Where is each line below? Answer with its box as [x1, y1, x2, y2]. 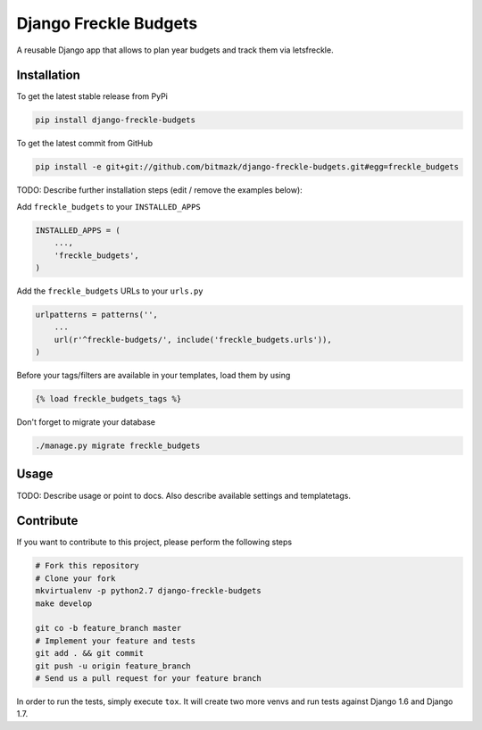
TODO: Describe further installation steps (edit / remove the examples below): [16, 185, 303, 195]
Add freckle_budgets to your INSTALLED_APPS [16, 201, 201, 212]
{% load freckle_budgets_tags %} [35, 394, 182, 404]
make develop [35, 598, 93, 609]
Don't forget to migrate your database [16, 417, 156, 427]
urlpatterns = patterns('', [35, 309, 158, 319]
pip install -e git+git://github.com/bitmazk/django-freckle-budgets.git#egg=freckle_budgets [35, 162, 460, 172]
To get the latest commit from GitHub [16, 138, 154, 149]
